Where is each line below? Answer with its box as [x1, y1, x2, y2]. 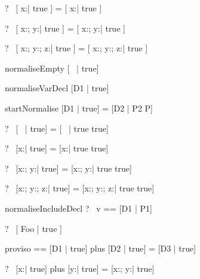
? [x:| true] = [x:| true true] [5, 142, 109, 154]
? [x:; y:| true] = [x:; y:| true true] [5, 162, 132, 174]
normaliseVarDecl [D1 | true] [5, 82, 109, 94]
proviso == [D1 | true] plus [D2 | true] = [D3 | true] [5, 242, 196, 255]
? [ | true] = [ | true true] [5, 122, 109, 134]
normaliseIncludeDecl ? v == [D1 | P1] [5, 201, 152, 214]
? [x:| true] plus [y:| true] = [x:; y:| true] [5, 262, 155, 274]
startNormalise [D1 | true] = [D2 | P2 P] [5, 101, 153, 114]
